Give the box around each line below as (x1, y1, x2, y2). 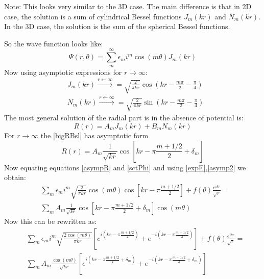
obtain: (4, 172, 26, 183)
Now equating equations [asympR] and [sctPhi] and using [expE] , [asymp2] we (4, 162, 246, 172)
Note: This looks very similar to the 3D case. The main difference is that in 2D (4, 1, 252, 11)
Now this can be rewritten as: (4, 216, 97, 226)
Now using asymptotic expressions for (4, 66, 122, 77)
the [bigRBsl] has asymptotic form (40, 130, 149, 140)
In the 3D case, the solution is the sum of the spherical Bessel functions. (4, 21, 230, 32)
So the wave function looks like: (4, 38, 103, 48)
